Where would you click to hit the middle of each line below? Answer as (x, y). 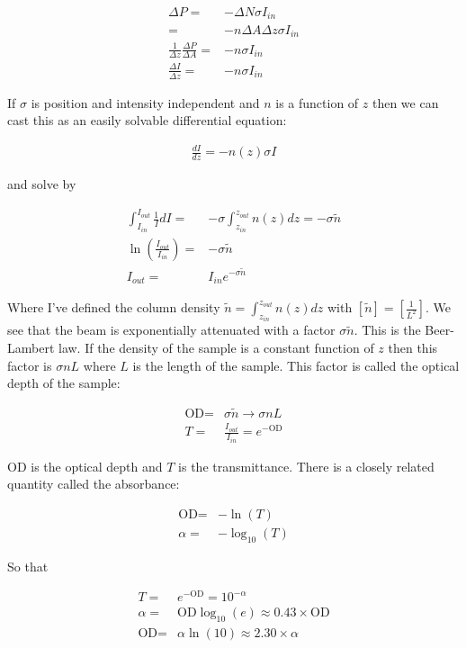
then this (413, 348)
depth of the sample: (64, 383)
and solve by (42, 184)
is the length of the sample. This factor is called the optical (296, 365)
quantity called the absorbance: (94, 484)
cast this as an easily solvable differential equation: (147, 120)
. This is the (387, 330)
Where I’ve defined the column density (114, 307)
